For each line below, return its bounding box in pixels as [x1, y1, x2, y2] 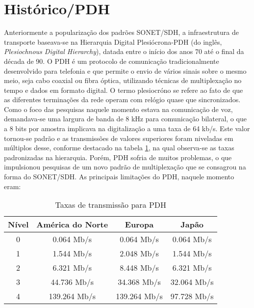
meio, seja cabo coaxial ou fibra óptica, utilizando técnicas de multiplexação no [4, 75, 242, 85]
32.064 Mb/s [170, 276, 214, 288]
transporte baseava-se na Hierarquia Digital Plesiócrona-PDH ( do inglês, [4, 36, 222, 47]
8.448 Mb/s [120, 262, 159, 274]
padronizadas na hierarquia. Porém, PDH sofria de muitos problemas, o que [4, 152, 232, 162]
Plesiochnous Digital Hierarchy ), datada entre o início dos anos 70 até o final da [4, 46, 244, 56]
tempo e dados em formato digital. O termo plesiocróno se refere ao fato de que [4, 84, 243, 95]
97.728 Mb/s [170, 290, 214, 302]
